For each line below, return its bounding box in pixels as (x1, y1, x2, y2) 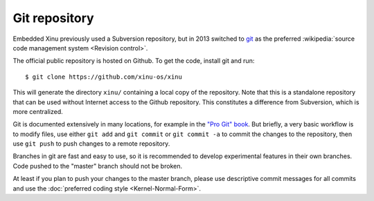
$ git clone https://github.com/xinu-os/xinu (25, 73, 183, 81)
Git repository (12, 10, 94, 26)
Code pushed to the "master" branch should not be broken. (12, 162, 183, 170)
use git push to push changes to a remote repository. (12, 140, 170, 148)
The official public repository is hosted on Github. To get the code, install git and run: (12, 57, 255, 65)
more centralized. (12, 107, 64, 115)
